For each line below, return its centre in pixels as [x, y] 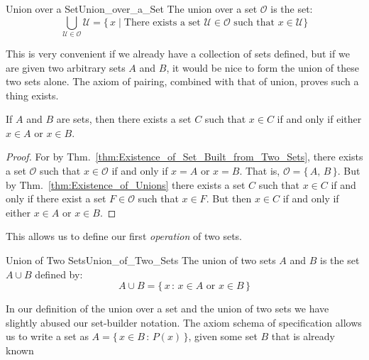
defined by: [59, 274]
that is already [303, 336]
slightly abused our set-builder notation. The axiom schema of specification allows [184, 322]
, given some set [223, 336]
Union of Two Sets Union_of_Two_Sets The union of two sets [141, 260]
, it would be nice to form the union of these [263, 67]
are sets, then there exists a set [124, 119]
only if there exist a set [56, 198]
